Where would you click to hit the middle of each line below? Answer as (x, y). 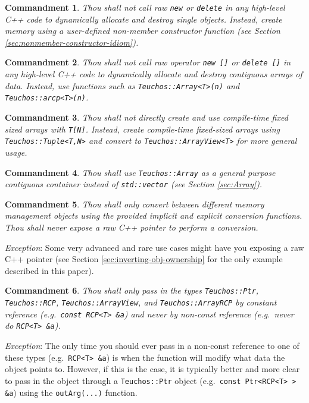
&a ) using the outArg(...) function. (71, 392)
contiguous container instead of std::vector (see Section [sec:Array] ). (134, 184)
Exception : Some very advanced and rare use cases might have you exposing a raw (154, 247)
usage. (16, 152)
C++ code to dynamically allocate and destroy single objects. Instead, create (143, 19)
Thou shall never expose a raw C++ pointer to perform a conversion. (132, 227)
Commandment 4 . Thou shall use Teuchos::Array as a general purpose (140, 172)
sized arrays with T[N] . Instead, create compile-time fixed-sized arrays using (142, 129)
